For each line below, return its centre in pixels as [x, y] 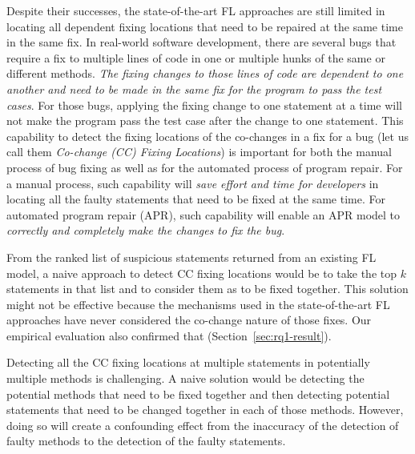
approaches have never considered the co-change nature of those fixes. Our [189, 320]
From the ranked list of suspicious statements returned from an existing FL [191, 257]
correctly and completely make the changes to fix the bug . [146, 230]
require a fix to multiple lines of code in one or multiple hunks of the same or [196, 57]
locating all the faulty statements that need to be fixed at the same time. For [196, 199]
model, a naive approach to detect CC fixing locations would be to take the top [201, 273]
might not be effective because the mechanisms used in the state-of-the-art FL [198, 304]
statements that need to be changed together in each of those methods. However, [205, 410]
